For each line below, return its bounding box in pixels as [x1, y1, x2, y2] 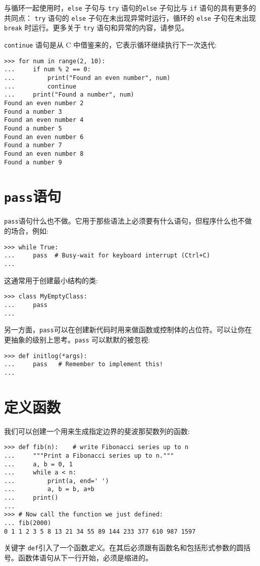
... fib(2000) [4, 519, 51, 527]
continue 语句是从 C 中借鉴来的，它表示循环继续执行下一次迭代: [4, 39, 217, 50]
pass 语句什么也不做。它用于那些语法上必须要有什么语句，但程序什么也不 [4, 215, 245, 226]
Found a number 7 [4, 142, 62, 149]
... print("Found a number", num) [4, 91, 134, 99]
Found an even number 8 [4, 150, 84, 157]
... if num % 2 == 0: [4, 66, 91, 73]
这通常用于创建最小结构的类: [4, 275, 98, 285]
